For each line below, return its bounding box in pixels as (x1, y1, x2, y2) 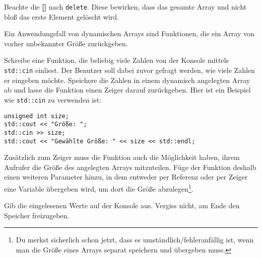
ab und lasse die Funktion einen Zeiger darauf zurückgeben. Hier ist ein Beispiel (4, 84, 251, 95)
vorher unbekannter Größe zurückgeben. (4, 38, 128, 48)
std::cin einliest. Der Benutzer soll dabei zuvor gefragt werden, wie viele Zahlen (4, 65, 255, 75)
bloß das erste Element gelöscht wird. (4, 11, 119, 22)
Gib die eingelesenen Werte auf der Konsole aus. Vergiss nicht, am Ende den (4, 200, 240, 211)
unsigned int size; (4, 112, 69, 120)
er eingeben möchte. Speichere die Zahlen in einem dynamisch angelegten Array (4, 74, 250, 85)
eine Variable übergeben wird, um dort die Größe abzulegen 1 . (4, 182, 193, 194)
